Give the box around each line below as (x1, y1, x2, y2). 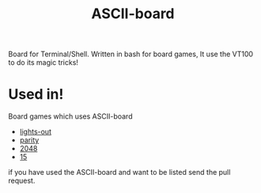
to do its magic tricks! (8, 58, 79, 67)
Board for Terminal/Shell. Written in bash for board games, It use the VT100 (8, 49, 254, 59)
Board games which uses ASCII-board (8, 112, 133, 121)
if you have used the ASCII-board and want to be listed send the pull (8, 168, 231, 177)
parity (19, 135, 40, 145)
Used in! (8, 85, 64, 104)
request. (8, 176, 36, 186)
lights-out (19, 127, 51, 137)
